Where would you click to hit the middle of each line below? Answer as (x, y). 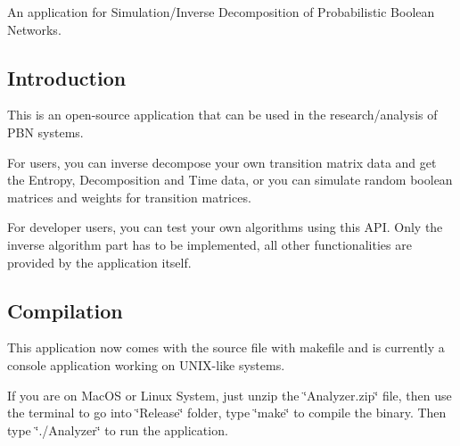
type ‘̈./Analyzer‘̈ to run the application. (118, 429)
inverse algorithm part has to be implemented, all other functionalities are (209, 244)
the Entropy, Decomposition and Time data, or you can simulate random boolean (230, 180)
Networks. (34, 29)
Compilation (65, 310)
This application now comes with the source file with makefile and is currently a (226, 347)
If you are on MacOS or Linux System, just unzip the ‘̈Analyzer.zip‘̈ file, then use (230, 395)
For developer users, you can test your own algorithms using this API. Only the (225, 227)
